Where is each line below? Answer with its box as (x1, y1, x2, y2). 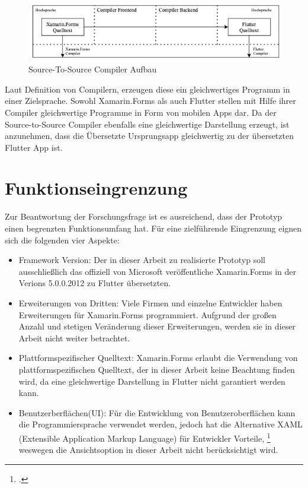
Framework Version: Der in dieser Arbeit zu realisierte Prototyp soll (18, 253, 265, 266)
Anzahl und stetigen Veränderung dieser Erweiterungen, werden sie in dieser (18, 320, 296, 332)
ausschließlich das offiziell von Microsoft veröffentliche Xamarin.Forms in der (18, 265, 296, 277)
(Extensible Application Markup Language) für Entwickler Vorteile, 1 (18, 430, 271, 444)
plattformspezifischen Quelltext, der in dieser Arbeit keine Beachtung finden (18, 363, 295, 375)
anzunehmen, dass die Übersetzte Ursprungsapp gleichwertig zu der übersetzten (5, 129, 294, 142)
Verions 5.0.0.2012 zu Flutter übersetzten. (18, 277, 171, 289)
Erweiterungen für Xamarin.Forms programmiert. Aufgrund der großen (18, 308, 277, 321)
